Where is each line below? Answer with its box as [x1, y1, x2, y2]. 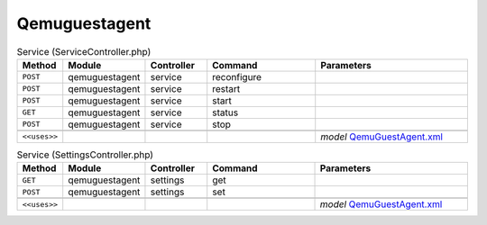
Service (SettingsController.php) [16, 148, 153, 161]
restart [212, 82, 241, 94]
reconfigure [212, 70, 262, 83]
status [212, 106, 239, 119]
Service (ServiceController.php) [16, 45, 152, 58]
